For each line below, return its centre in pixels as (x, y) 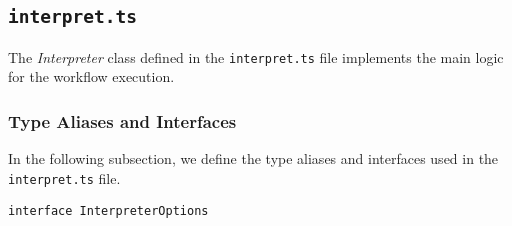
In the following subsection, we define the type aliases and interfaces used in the (253, 158)
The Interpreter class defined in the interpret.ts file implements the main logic (256, 56)
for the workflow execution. (91, 76)
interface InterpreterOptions (108, 210)
